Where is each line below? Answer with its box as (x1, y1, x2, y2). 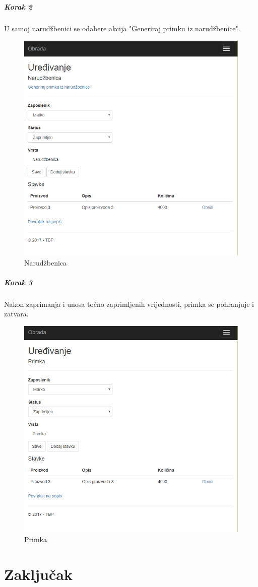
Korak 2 (4, 1, 32, 12)
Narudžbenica (24, 257, 67, 268)
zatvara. (4, 308, 29, 319)
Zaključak (4, 563, 73, 584)
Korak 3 (4, 277, 32, 287)
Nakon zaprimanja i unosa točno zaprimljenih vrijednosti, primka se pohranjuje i (4, 298, 254, 309)
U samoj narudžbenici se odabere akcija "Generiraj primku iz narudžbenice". (4, 23, 240, 33)
